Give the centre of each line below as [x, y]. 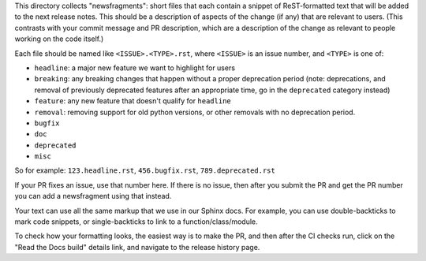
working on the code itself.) [59, 39]
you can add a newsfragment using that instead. [93, 196]
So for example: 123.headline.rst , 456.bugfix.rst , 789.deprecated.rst [145, 170]
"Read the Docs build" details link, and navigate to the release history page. [137, 247]
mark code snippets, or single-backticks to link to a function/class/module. [136, 222]
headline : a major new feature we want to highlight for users [135, 68]
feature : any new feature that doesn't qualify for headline [133, 101]
